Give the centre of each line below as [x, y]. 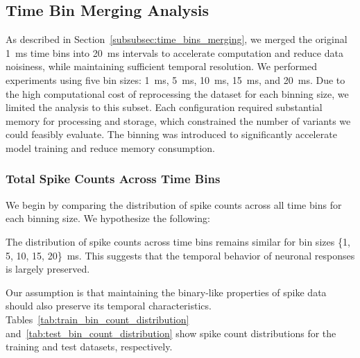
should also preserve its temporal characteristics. [109, 306]
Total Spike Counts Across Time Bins [113, 179]
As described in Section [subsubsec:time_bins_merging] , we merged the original [177, 39]
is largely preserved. [48, 269]
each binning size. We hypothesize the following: [108, 218]
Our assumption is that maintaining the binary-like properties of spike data [166, 292]
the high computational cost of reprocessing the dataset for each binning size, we [177, 93]
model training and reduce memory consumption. [110, 147]
